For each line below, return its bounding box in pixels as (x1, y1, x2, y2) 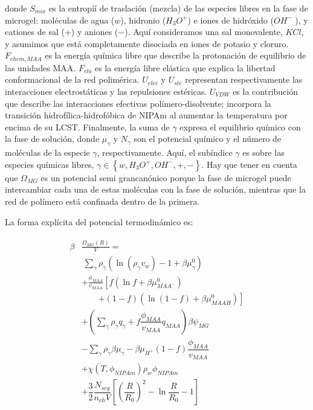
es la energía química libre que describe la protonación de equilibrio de (45, 49, 306, 62)
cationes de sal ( (5, 25, 65, 38)
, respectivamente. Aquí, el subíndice (97, 146, 233, 159)
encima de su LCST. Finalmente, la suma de (5, 120, 170, 133)
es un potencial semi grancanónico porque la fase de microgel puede (40, 171, 291, 184)
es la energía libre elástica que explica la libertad (95, 61, 276, 74)
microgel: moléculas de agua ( (5, 13, 115, 26)
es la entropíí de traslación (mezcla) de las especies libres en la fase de (48, 2, 308, 14)
